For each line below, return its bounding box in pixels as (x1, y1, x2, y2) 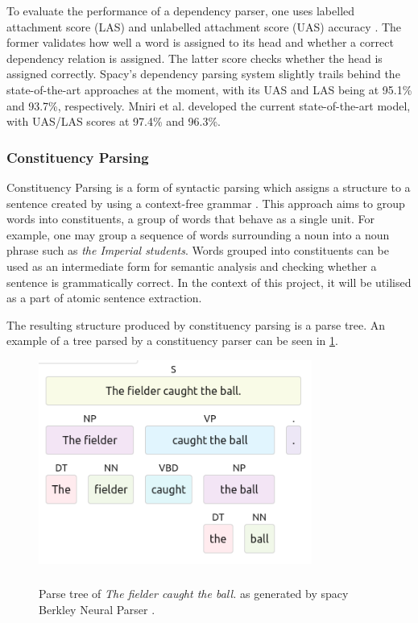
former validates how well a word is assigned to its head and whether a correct (6, 34, 394, 51)
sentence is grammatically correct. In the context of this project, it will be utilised (6, 273, 412, 290)
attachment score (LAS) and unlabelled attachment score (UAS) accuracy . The (6, 18, 402, 35)
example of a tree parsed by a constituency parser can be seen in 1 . (6, 332, 338, 349)
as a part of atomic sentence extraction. (6, 289, 202, 306)
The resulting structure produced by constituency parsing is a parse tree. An (6, 316, 386, 333)
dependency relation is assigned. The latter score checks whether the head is (6, 49, 383, 66)
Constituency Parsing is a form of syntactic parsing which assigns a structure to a (6, 178, 411, 195)
